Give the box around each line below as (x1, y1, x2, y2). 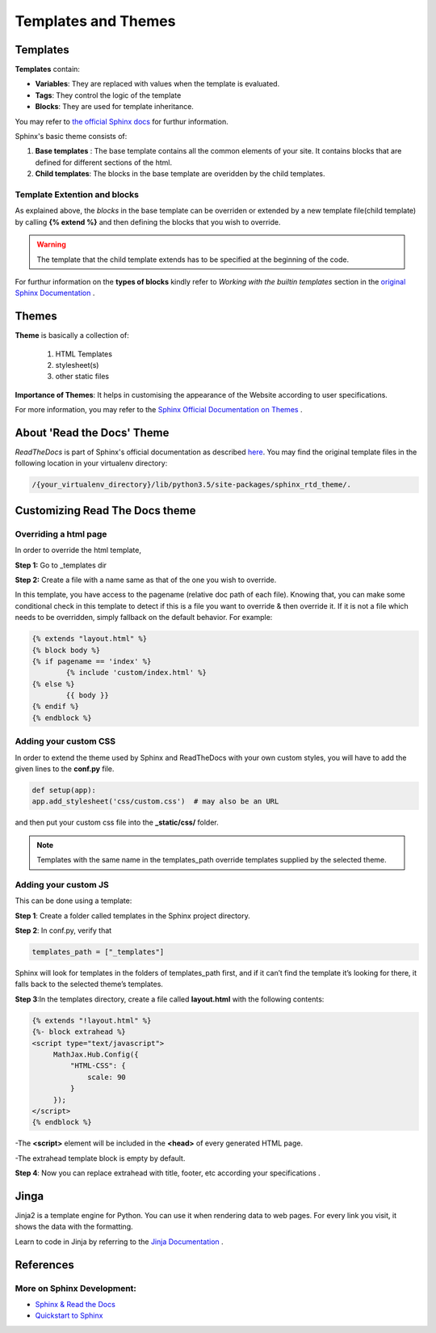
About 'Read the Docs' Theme (15, 425, 170, 440)
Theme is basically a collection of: (15, 331, 129, 340)
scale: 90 (87, 1072, 127, 1082)
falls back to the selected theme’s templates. (15, 979, 163, 989)
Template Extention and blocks (15, 188, 139, 200)
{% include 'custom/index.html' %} (65, 668, 208, 677)
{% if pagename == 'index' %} (31, 656, 152, 666)
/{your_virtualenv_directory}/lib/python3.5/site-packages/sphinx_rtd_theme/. (31, 480, 351, 489)
